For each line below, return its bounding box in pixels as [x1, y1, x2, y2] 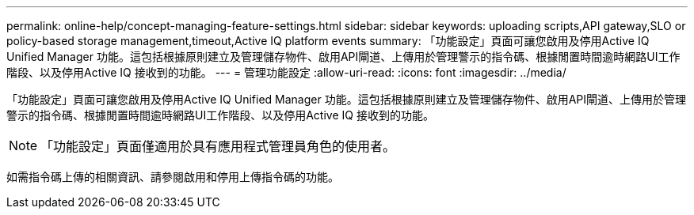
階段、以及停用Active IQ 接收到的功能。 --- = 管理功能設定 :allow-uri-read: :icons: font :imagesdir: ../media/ [6, 66, 566, 79]
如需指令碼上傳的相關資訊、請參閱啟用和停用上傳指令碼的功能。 [6, 170, 339, 183]
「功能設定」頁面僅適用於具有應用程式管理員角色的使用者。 [40, 138, 396, 154]
